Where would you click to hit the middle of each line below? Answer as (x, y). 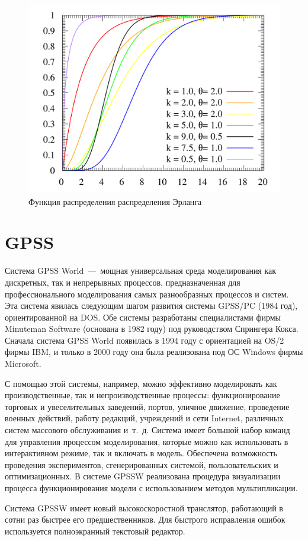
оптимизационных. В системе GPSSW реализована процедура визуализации (143, 476)
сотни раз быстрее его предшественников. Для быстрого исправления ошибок (145, 519)
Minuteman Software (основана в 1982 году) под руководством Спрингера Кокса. (152, 329)
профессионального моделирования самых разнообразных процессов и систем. (147, 294)
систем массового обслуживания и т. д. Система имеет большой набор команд (147, 430)
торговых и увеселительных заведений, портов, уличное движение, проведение (147, 406)
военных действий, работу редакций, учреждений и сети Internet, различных (144, 418)
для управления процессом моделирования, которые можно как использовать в (147, 441)
